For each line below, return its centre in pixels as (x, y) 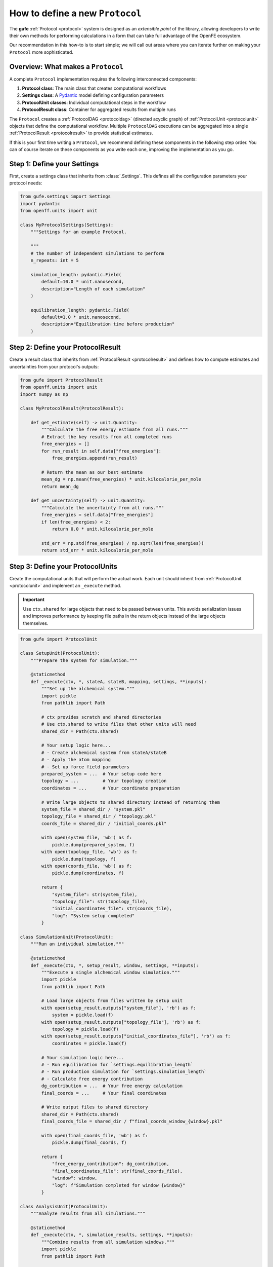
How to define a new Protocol (75, 13)
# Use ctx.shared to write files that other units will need (119, 724)
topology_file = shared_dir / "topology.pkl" (99, 816)
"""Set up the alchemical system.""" (88, 689)
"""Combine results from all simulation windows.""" (108, 1242)
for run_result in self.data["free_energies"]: (101, 451)
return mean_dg (60, 486)
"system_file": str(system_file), (95, 894)
